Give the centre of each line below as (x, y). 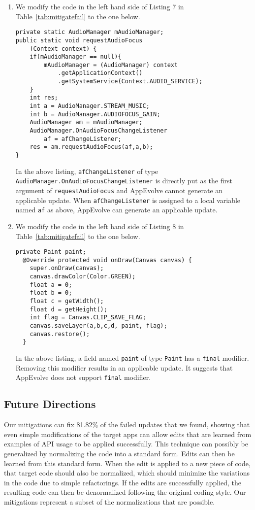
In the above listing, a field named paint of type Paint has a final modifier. (132, 358)
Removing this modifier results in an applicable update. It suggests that (124, 367)
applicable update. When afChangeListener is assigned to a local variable (128, 200)
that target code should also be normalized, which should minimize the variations (127, 473)
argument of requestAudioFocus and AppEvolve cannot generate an (119, 190)
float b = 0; (51, 293)
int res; (44, 98)
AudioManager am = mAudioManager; (86, 122)
